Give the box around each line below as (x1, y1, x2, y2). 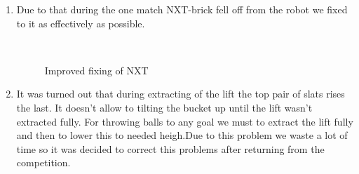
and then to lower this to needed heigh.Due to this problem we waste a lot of (16, 128, 348, 142)
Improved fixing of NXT (44, 62, 149, 77)
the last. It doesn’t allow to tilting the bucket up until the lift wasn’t (16, 100, 313, 114)
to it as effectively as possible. (16, 15, 145, 30)
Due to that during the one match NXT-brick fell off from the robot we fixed (16, 2, 348, 16)
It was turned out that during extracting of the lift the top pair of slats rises (16, 86, 345, 101)
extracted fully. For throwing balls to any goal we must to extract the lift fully (16, 114, 353, 128)
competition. (16, 155, 71, 170)
